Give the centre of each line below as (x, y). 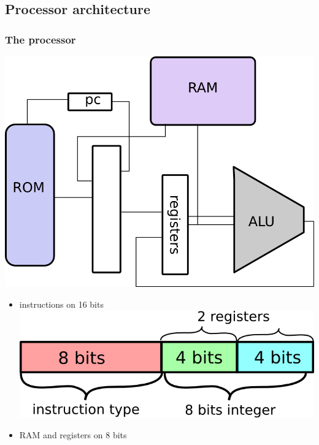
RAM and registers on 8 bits (73, 434)
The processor (40, 39)
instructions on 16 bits (61, 304)
